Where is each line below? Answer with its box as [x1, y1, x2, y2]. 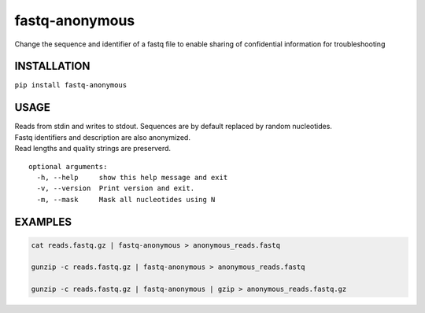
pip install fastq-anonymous [14, 81, 128, 90]
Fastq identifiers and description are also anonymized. [14, 132, 190, 142]
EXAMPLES [14, 215, 72, 228]
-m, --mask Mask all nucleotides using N [36, 195, 216, 204]
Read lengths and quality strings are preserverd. [14, 144, 172, 153]
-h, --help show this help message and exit [36, 173, 228, 182]
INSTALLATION [14, 60, 91, 73]
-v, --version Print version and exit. [36, 184, 195, 193]
